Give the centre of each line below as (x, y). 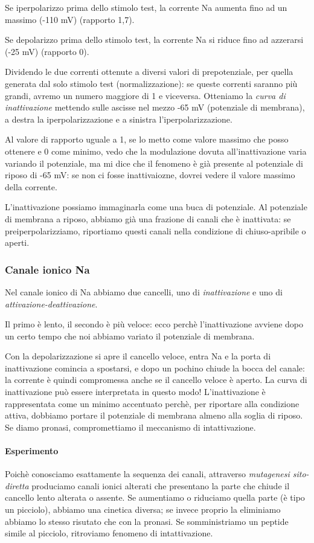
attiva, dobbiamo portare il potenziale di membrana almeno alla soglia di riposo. (154, 415)
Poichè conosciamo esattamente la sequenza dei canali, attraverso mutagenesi (147, 474)
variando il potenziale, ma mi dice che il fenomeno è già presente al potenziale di (154, 163)
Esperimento (32, 451)
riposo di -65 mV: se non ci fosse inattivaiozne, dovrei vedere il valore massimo (150, 175)
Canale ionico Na (47, 269)
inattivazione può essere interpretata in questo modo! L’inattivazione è (135, 392)
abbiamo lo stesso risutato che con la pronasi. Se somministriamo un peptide (147, 521)
